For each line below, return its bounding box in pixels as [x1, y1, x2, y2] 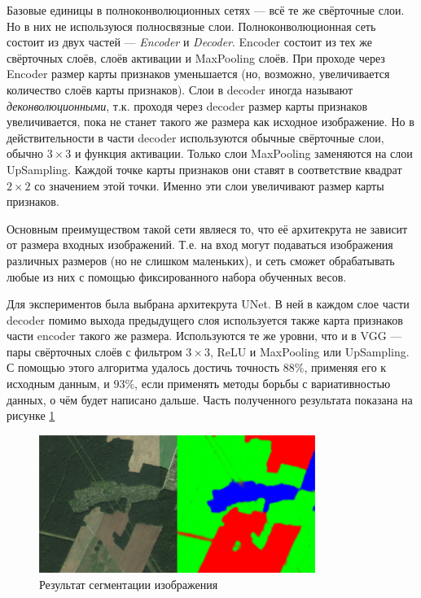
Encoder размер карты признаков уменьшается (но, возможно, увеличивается [7, 65, 390, 82]
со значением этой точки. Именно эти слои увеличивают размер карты [34, 177, 384, 194]
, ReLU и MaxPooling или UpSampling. [209, 343, 410, 360]
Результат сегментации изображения [39, 576, 218, 593]
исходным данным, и [7, 375, 110, 392]
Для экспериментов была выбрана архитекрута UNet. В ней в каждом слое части [7, 295, 410, 312]
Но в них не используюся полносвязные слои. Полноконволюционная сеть [7, 17, 376, 34]
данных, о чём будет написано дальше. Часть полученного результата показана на [7, 391, 413, 408]
